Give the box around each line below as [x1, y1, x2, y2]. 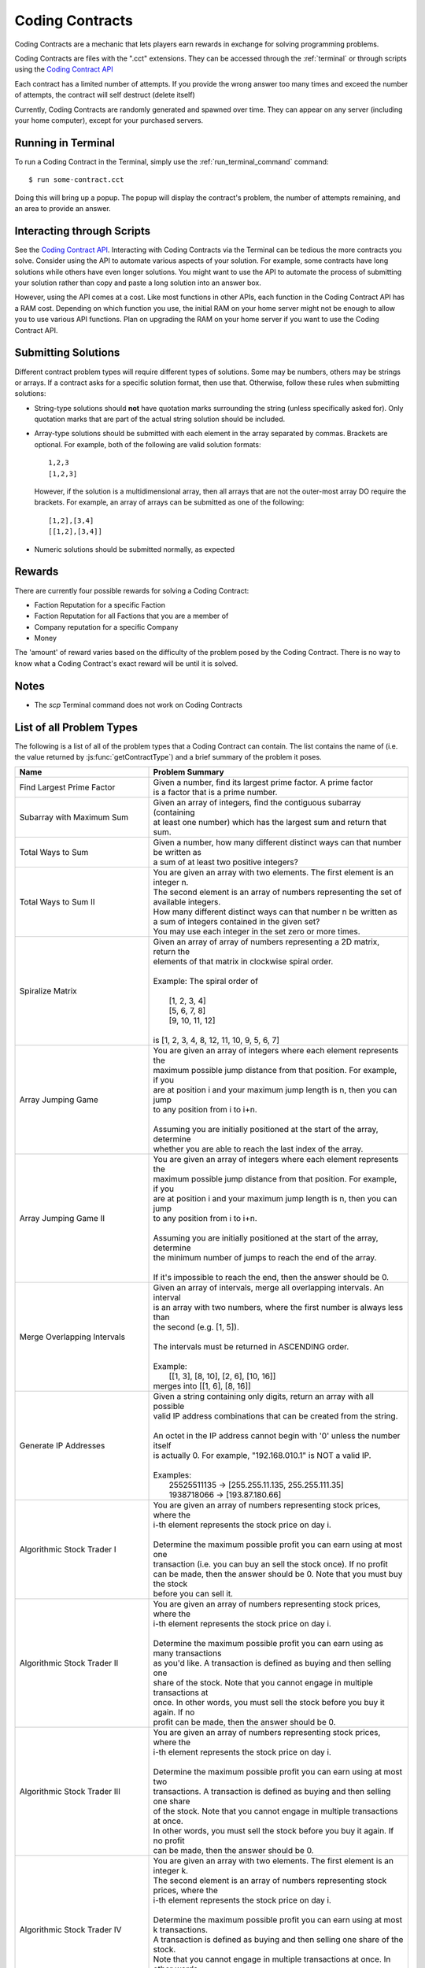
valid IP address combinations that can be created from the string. [153, 1411, 398, 1422]
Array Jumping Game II [19, 1213, 105, 1224]
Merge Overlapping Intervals [19, 1331, 126, 1342]
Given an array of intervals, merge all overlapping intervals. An [153, 1282, 385, 1293]
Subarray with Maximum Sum [19, 812, 129, 823]
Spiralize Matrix [19, 986, 78, 997]
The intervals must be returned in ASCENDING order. [153, 1341, 349, 1352]
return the [153, 946, 190, 957]
